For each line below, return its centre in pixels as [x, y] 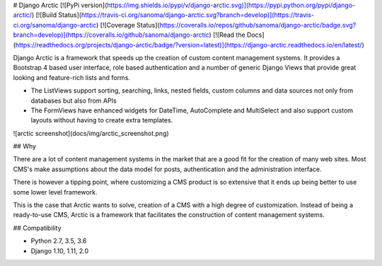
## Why [25, 146]
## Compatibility [37, 228]
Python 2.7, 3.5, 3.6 [59, 241]
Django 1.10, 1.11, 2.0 [60, 250]
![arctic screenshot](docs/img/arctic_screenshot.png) [91, 133]
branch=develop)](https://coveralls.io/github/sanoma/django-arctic [111, 35]
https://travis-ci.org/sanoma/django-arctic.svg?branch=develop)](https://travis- [198, 15]
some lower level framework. [55, 192]
